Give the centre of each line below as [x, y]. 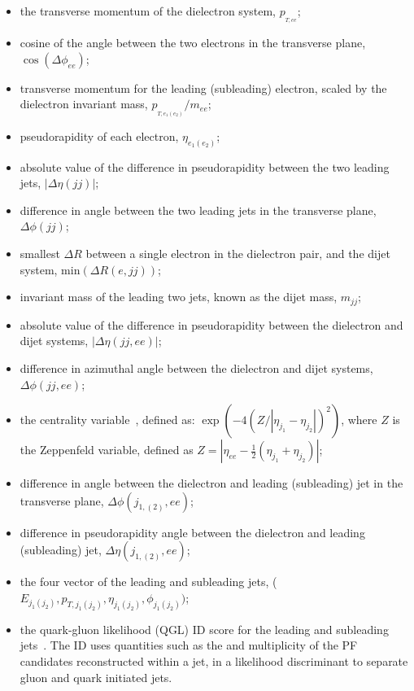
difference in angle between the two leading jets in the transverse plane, [198, 210]
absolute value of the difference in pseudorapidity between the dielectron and [211, 324]
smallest [40, 254]
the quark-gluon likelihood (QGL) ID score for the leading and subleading [204, 629]
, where [359, 420]
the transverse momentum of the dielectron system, [148, 11]
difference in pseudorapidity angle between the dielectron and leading [192, 532]
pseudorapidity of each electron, [99, 136]
